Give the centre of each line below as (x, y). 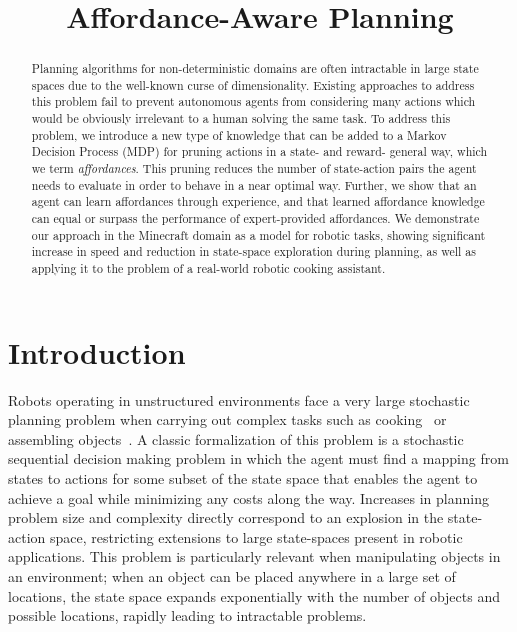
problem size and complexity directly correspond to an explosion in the (226, 517)
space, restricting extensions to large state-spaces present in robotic (256, 536)
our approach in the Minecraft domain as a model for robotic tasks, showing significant (258, 234)
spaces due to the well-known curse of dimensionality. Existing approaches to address (253, 84)
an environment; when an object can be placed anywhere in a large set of (232, 575)
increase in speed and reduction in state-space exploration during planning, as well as (253, 251)
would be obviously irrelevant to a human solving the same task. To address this (241, 118)
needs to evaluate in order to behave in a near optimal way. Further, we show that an (254, 184)
